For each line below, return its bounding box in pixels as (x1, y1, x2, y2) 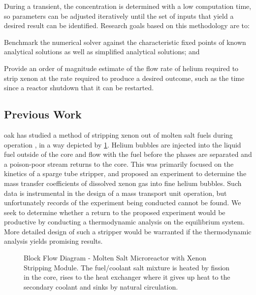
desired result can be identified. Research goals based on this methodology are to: (4, 20, 250, 31)
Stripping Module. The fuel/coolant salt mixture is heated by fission (24, 262, 230, 272)
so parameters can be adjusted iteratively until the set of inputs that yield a (4, 10, 234, 21)
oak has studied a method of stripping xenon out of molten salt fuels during (4, 129, 233, 140)
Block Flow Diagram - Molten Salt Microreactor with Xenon (24, 253, 206, 263)
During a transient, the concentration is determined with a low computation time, (4, 1, 252, 11)
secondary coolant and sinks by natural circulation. (24, 281, 178, 292)
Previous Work (4, 107, 82, 122)
